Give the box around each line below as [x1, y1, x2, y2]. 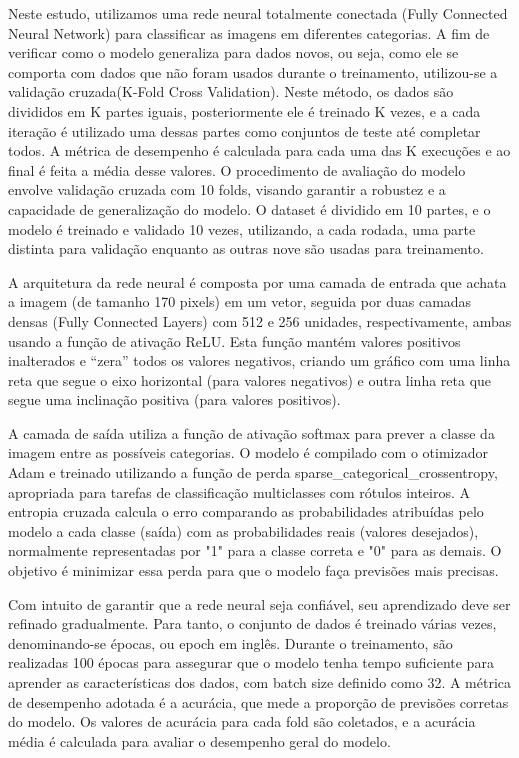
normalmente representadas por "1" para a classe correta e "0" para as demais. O [8, 540, 502, 561]
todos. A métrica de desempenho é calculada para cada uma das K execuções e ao [8, 140, 511, 161]
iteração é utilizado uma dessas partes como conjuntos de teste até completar [8, 120, 481, 141]
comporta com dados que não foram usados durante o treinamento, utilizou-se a [8, 61, 498, 82]
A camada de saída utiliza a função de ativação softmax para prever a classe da [8, 422, 495, 443]
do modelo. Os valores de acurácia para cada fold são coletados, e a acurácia [8, 711, 476, 732]
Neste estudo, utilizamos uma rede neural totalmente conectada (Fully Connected [8, 3, 508, 23]
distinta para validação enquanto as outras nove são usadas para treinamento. [8, 238, 484, 259]
